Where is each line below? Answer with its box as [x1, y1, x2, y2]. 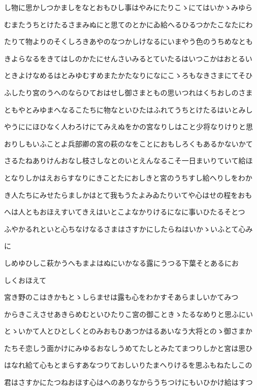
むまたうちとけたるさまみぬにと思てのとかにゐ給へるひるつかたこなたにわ [4, 19, 253, 29]
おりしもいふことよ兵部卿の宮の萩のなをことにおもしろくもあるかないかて [4, 138, 253, 149]
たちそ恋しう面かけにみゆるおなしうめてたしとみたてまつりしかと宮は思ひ [4, 342, 253, 353]
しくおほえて [4, 274, 47, 285]
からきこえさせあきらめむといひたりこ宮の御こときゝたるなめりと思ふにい [4, 308, 253, 319]
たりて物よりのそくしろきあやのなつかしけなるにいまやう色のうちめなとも [4, 36, 253, 47]
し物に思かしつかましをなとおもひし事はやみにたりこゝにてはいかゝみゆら [4, 2, 252, 12]
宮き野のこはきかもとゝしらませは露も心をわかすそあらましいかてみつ [4, 292, 239, 302]
